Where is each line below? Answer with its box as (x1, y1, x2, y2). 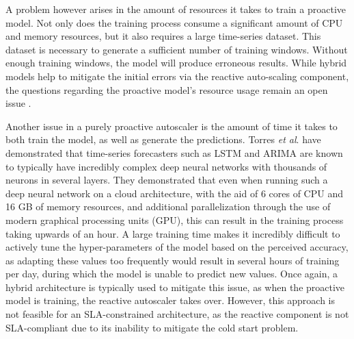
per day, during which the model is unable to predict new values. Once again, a (5, 266, 338, 281)
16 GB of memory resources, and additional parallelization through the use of (5, 199, 331, 214)
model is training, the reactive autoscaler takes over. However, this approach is (5, 293, 336, 307)
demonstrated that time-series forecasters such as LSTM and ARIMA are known (5, 145, 343, 160)
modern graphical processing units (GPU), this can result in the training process (5, 212, 344, 227)
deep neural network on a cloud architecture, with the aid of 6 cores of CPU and (5, 186, 343, 200)
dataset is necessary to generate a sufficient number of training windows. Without (5, 42, 348, 56)
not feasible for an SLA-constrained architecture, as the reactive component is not (5, 307, 349, 321)
